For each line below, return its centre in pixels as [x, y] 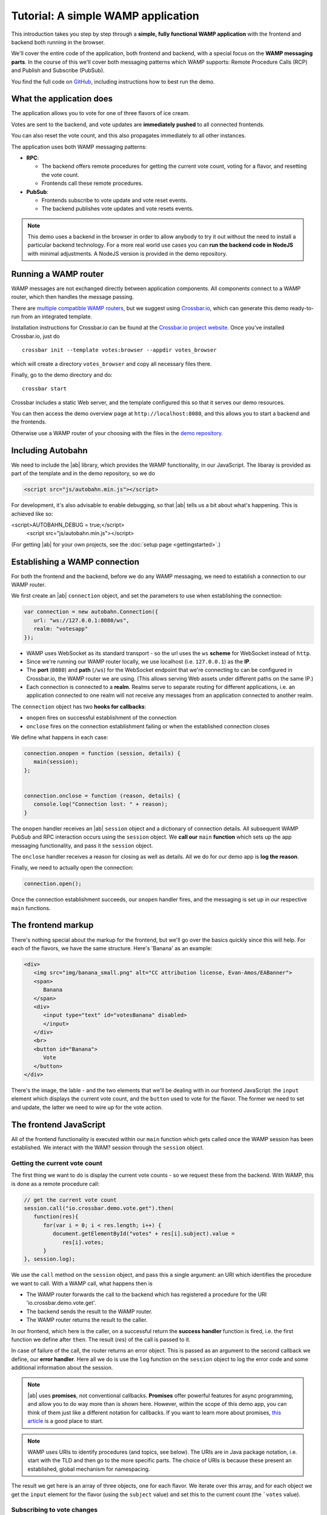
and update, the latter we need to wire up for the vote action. [87, 1107]
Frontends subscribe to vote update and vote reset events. [114, 200]
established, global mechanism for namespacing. [89, 1469]
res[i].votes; [83, 1242]
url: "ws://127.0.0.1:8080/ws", [81, 620]
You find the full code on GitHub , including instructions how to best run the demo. [113, 81]
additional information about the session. [62, 1368]
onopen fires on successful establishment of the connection [101, 718]
